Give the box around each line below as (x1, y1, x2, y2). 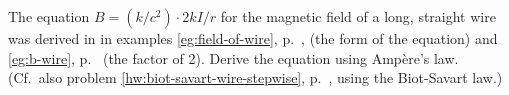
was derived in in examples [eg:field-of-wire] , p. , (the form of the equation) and (8, 28, 498, 48)
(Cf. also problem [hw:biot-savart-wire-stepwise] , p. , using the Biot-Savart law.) (8, 67, 503, 88)
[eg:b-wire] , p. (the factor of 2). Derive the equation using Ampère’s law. (8, 47, 459, 68)
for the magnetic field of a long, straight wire (220, 6, 496, 26)
